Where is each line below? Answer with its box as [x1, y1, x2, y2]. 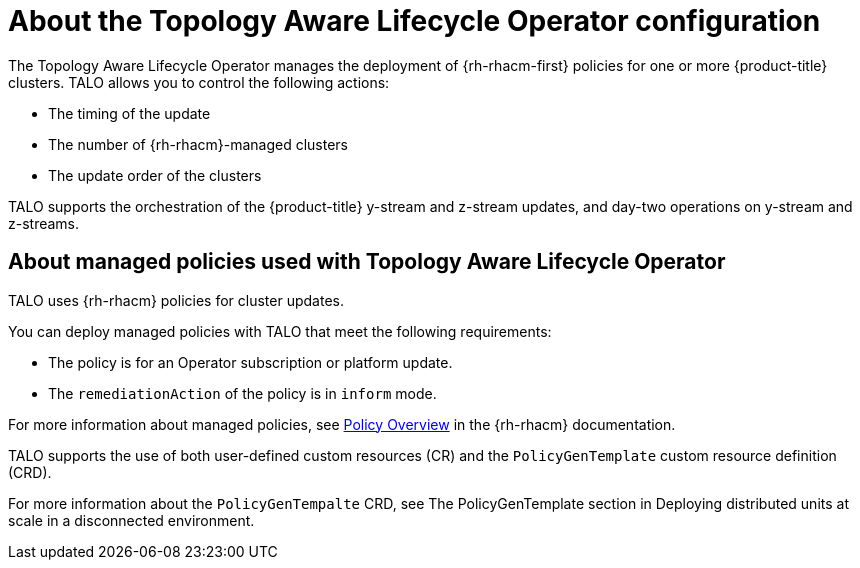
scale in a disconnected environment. [8, 511, 255, 529]
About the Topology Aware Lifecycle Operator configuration [8, 4, 821, 38]
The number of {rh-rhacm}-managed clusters [48, 135, 348, 153]
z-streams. [8, 214, 80, 232]
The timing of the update [48, 104, 211, 122]
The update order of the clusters [48, 166, 262, 184]
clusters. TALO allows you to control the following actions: [8, 73, 390, 91]
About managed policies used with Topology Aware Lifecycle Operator [8, 249, 726, 275]
